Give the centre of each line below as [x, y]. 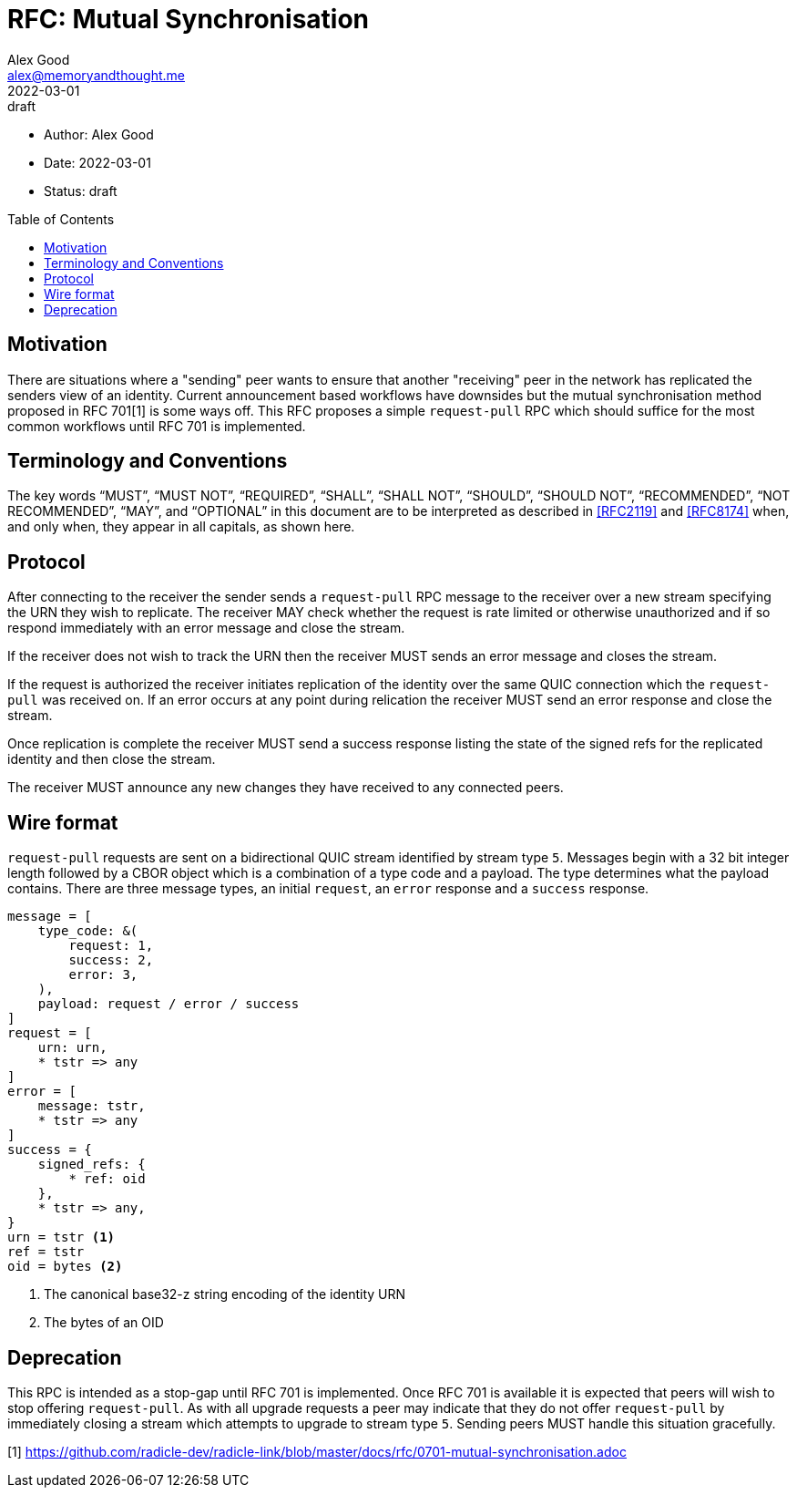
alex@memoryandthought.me [96, 75]
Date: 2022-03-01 [97, 162]
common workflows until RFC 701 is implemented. [157, 426]
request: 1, [111, 946]
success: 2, [111, 960]
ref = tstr [46, 1252]
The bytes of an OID [104, 1323]
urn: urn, [72, 1048]
